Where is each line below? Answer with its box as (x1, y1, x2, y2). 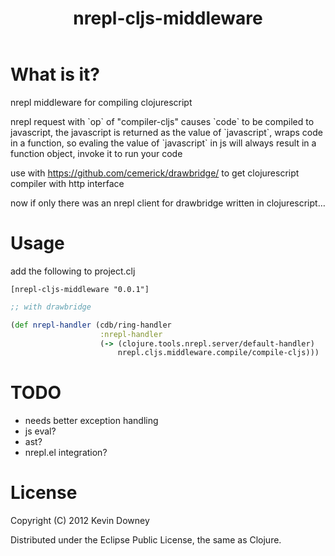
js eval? (24, 425, 57, 437)
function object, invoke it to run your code (10, 147, 183, 159)
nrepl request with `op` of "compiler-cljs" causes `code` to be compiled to (10, 115, 315, 127)
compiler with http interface (10, 177, 125, 189)
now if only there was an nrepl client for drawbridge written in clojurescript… (10, 197, 326, 209)
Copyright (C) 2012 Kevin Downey (10, 515, 150, 527)
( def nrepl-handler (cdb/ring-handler (10, 320, 172, 330)
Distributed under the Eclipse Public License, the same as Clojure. (10, 534, 282, 546)
